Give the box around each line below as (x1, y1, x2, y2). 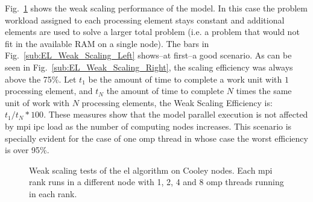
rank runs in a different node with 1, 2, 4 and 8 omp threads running (29, 175, 284, 188)
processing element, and (5, 84, 93, 97)
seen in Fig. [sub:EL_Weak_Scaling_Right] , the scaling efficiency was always (5, 60, 293, 73)
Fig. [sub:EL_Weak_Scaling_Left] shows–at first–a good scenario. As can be (5, 49, 292, 62)
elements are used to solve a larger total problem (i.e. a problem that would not (5, 25, 300, 38)
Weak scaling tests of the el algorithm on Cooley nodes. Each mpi (29, 163, 273, 176)
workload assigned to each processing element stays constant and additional (5, 13, 285, 26)
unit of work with (5, 96, 70, 109)
